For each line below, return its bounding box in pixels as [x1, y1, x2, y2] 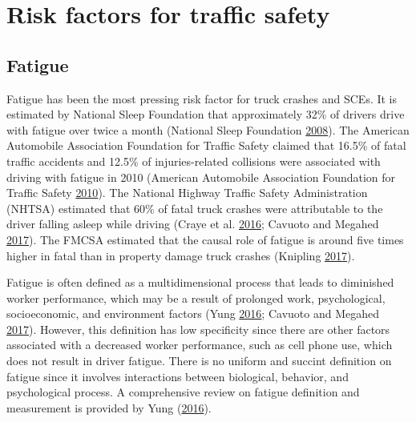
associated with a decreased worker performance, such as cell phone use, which [6, 336, 393, 353]
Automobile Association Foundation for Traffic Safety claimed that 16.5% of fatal [6, 137, 406, 154]
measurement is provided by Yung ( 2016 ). [6, 399, 212, 416]
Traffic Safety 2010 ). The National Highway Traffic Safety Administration [6, 184, 368, 201]
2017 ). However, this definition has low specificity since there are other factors [6, 320, 390, 337]
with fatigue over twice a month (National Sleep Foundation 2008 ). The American [6, 121, 410, 138]
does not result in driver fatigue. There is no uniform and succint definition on [6, 352, 392, 369]
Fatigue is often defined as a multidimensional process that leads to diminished [6, 274, 394, 291]
